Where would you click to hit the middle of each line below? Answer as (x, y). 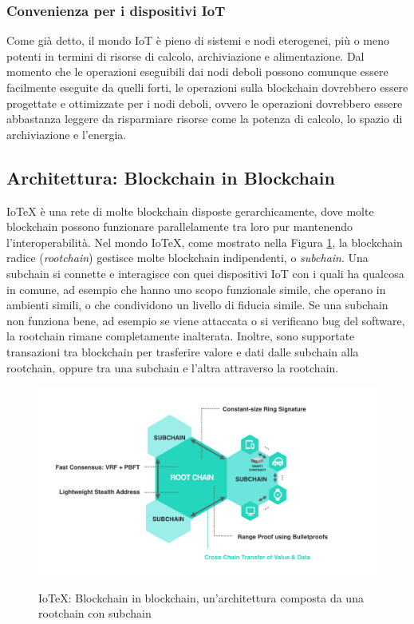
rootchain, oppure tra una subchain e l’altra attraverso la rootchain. (173, 367)
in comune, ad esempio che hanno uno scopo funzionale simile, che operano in (196, 289)
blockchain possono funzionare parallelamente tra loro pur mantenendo (179, 227)
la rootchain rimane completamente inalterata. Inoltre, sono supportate (181, 336)
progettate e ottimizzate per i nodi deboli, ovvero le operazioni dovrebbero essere (205, 103)
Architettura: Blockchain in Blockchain (171, 177)
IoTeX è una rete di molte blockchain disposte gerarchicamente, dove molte (190, 211)
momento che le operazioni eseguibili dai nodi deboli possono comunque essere (197, 72)
